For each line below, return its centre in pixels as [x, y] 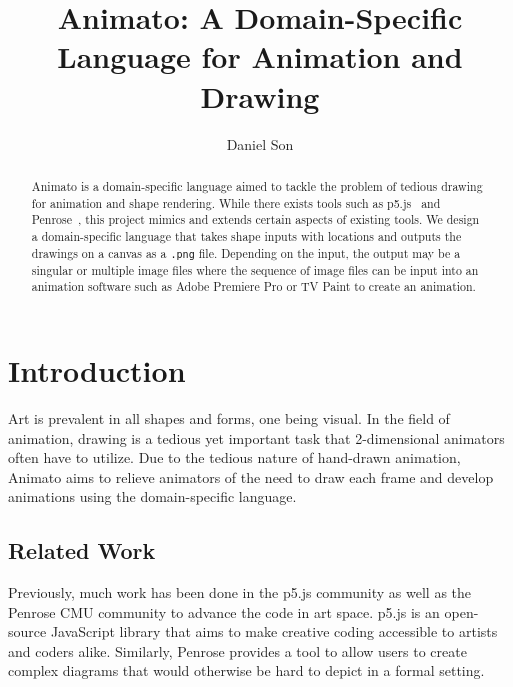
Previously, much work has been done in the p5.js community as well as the [240, 592]
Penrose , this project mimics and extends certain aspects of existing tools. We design [255, 219]
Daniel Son [260, 143]
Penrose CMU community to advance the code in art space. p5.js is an [224, 611]
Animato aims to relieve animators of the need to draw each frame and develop [251, 476]
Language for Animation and [260, 56]
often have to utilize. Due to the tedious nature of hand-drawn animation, [234, 457]
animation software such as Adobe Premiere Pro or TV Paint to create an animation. [253, 286]
